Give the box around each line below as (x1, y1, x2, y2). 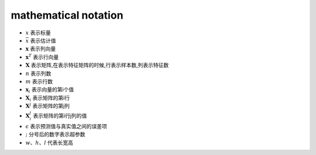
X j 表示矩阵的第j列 (25, 102, 70, 110)
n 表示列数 (25, 70, 51, 77)
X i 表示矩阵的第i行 (25, 94, 70, 103)
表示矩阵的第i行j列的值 (33, 112, 87, 119)
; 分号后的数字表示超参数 (25, 131, 85, 138)
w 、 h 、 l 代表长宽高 (25, 139, 73, 146)
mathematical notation (11, 9, 123, 22)
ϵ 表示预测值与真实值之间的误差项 (25, 123, 108, 130)
